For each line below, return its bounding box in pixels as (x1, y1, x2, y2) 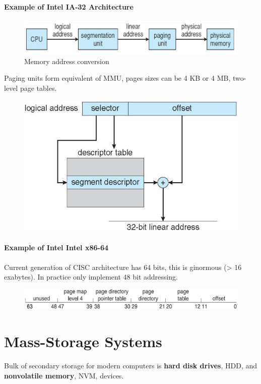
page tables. (20, 82, 57, 93)
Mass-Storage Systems (4, 331, 162, 351)
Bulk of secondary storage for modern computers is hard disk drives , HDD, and (4, 360, 257, 370)
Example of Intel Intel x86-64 (4, 242, 108, 253)
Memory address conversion (24, 56, 109, 66)
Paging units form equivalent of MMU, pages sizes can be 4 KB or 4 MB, (4, 73, 231, 83)
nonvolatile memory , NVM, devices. (4, 370, 124, 380)
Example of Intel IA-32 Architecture (4, 1, 134, 12)
